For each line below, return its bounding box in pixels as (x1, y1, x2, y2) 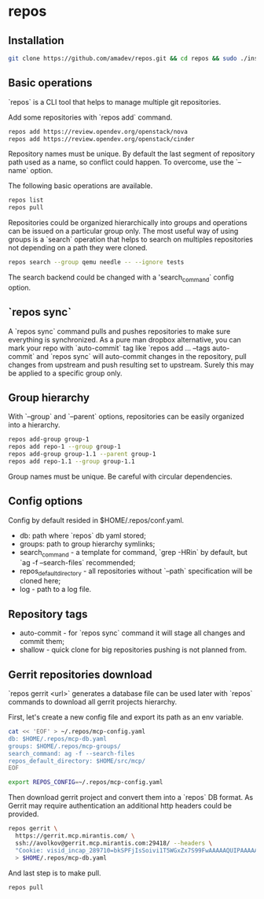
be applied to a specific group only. (8, 368, 123, 378)
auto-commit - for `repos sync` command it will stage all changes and (19, 628, 246, 638)
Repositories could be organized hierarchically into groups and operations (8, 218, 247, 228)
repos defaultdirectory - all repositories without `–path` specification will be (19, 566, 253, 577)
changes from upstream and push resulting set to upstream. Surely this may (8, 360, 255, 369)
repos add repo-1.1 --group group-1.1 (8, 457, 135, 466)
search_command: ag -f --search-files (8, 749, 135, 757)
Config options (8, 494, 83, 508)
